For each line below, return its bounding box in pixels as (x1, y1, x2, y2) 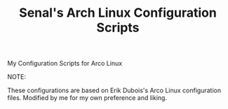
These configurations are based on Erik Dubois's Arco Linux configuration (7, 86, 222, 95)
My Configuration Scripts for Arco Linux (7, 59, 123, 68)
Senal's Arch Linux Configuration (18, 5, 217, 21)
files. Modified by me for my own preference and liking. (7, 94, 167, 102)
